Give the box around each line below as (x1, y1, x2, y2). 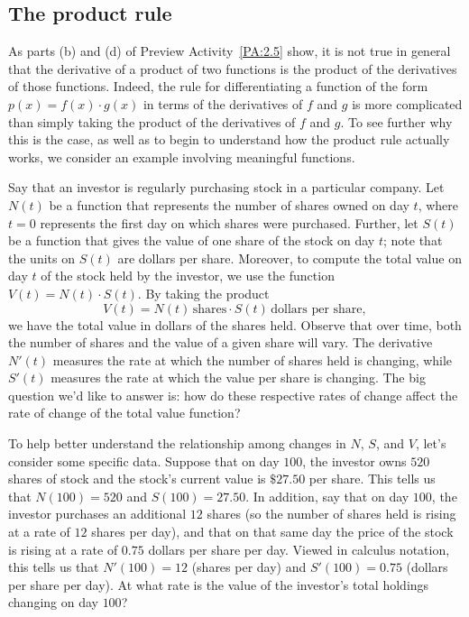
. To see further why (340, 112, 453, 131)
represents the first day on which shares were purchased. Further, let (40, 213, 418, 232)
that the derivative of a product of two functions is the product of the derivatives (8, 59, 457, 78)
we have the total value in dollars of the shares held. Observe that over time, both (8, 315, 462, 334)
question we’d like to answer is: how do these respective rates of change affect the (8, 385, 458, 404)
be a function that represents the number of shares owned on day (49, 195, 409, 214)
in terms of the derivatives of (143, 94, 303, 113)
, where (418, 195, 459, 214)
